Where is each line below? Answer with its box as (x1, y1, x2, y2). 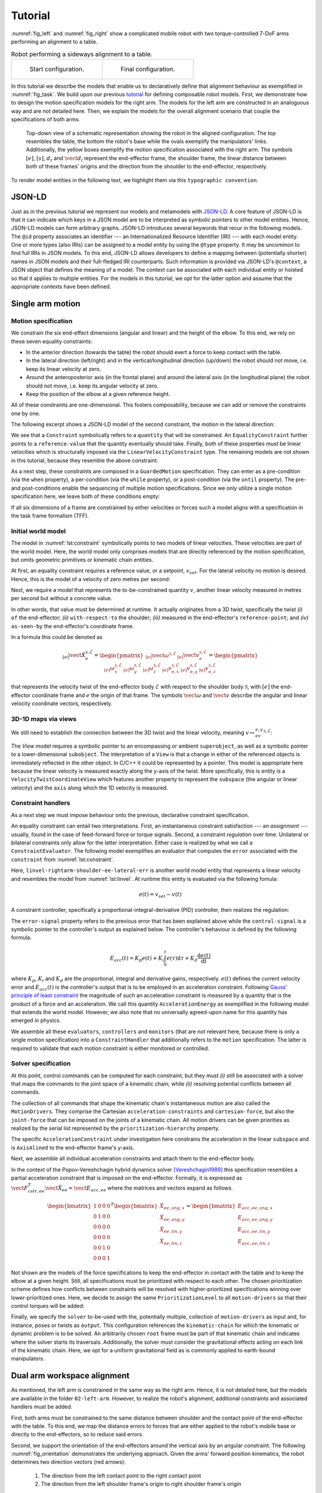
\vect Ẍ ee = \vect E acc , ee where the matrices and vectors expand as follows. (45, 1184, 233, 1193)
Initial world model (11, 527, 66, 535)
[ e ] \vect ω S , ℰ (145, 651, 177, 660)
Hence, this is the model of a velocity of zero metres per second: (11, 575, 171, 582)
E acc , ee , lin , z (237, 1238, 271, 1246)
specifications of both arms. (11, 116, 80, 123)
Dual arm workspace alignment (11, 1371, 130, 1381)
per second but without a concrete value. (11, 595, 113, 602)
